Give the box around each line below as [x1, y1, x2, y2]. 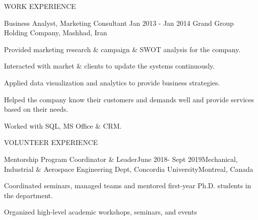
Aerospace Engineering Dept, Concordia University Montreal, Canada [43, 163, 254, 174]
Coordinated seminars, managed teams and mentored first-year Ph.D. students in [4, 180, 252, 191]
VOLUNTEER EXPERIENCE [4, 137, 98, 147]
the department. [4, 190, 53, 200]
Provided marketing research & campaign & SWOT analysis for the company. [4, 44, 241, 54]
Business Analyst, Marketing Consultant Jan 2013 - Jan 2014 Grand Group [4, 17, 234, 28]
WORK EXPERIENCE [4, 1, 76, 11]
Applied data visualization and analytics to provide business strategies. [4, 77, 220, 87]
